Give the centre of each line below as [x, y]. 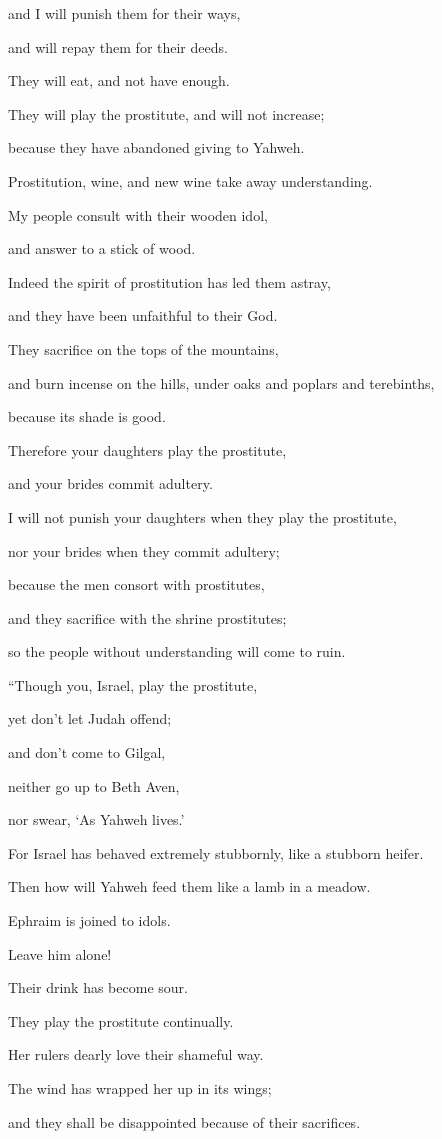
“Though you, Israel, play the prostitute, [133, 684]
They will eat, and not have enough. [119, 80]
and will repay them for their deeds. [118, 46]
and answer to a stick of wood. [102, 248]
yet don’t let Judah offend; [90, 718]
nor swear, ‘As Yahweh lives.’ [96, 819]
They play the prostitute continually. [121, 1020]
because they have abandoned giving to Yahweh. [156, 147]
